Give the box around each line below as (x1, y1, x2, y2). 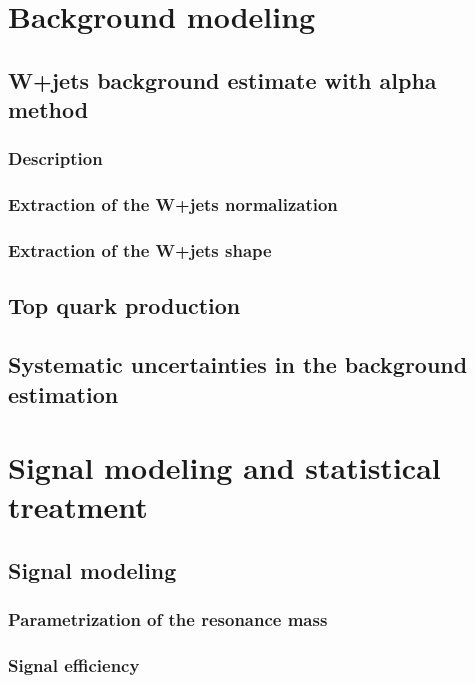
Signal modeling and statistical (8, 447, 441, 488)
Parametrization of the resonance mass (8, 607, 328, 632)
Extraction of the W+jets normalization (8, 192, 338, 217)
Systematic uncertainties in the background (8, 349, 468, 380)
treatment (8, 486, 148, 527)
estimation (8, 378, 119, 409)
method (8, 94, 89, 125)
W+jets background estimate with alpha (8, 64, 437, 95)
